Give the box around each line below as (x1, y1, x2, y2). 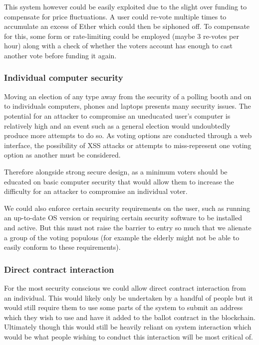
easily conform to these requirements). (4, 242, 121, 252)
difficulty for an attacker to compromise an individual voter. (4, 186, 188, 196)
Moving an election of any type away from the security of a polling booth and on (4, 91, 252, 101)
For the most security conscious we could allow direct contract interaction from (4, 282, 246, 293)
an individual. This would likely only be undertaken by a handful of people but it (4, 292, 253, 303)
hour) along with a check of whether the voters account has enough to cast (4, 40, 233, 51)
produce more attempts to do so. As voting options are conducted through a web (4, 130, 252, 141)
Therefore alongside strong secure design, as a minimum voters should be (4, 166, 228, 176)
